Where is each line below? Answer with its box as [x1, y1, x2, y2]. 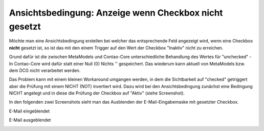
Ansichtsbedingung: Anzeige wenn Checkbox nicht [9, 7, 223, 18]
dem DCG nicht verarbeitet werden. [9, 67, 81, 73]
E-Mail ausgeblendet [9, 117, 51, 123]
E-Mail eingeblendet [9, 108, 50, 114]
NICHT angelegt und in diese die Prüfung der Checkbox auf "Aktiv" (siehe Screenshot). [9, 90, 185, 96]
